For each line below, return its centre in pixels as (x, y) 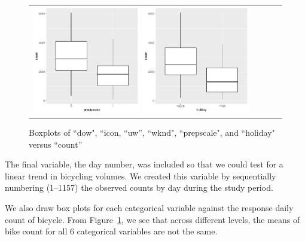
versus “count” (56, 144)
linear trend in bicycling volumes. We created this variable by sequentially (141, 176)
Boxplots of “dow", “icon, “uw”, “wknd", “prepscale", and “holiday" (152, 132)
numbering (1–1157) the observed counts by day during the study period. (139, 187)
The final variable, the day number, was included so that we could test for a (144, 164)
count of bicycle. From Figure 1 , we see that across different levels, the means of (152, 219)
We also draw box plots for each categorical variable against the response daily (149, 208)
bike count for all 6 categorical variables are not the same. (111, 231)
